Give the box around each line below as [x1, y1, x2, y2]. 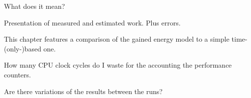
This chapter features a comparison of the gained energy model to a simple [4, 34, 229, 44]
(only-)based [4, 43, 41, 53]
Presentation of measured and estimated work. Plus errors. [4, 17, 181, 27]
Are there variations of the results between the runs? [4, 86, 163, 96]
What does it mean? [4, 1, 65, 11]
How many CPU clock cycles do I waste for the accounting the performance [4, 60, 232, 70]
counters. [4, 69, 31, 79]
